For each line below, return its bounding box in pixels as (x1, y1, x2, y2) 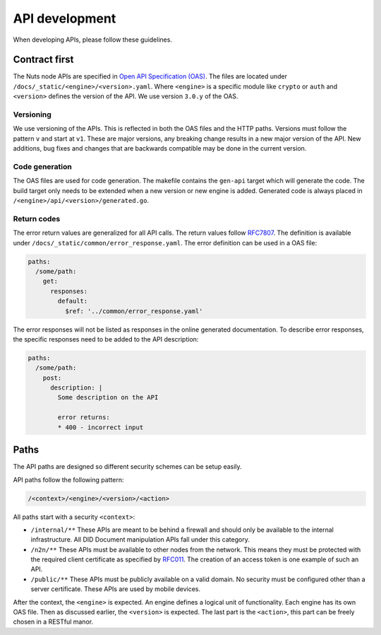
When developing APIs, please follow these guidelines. (13, 35, 173, 44)
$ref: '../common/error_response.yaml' (64, 307, 203, 315)
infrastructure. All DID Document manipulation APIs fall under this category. (30, 535, 250, 544)
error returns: (57, 414, 111, 421)
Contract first (13, 54, 74, 66)
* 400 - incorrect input (57, 423, 144, 431)
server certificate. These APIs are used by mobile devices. (30, 585, 201, 593)
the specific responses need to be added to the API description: (13, 334, 199, 343)
